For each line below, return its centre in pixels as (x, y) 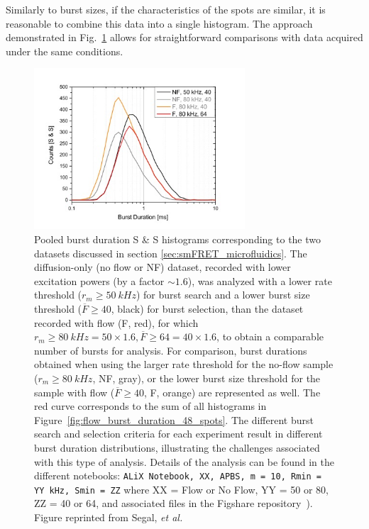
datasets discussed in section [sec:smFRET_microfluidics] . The (171, 253)
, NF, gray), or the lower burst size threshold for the (206, 378)
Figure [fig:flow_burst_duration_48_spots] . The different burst (174, 419)
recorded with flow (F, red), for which (116, 322)
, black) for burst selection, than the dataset (207, 308)
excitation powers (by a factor (99, 280)
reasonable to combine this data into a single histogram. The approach (159, 23)
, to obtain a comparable (270, 336)
